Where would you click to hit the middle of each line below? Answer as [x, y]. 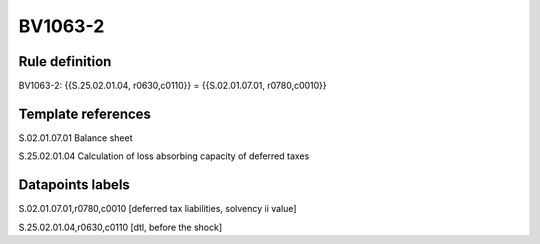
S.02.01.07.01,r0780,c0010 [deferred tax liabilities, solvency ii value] [157, 209]
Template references [85, 113]
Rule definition [65, 61]
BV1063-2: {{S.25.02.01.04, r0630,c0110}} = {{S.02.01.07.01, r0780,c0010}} [172, 86]
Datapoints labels [74, 185]
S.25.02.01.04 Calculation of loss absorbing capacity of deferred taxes [164, 156]
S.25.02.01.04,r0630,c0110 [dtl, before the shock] [120, 227]
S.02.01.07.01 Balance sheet [75, 137]
